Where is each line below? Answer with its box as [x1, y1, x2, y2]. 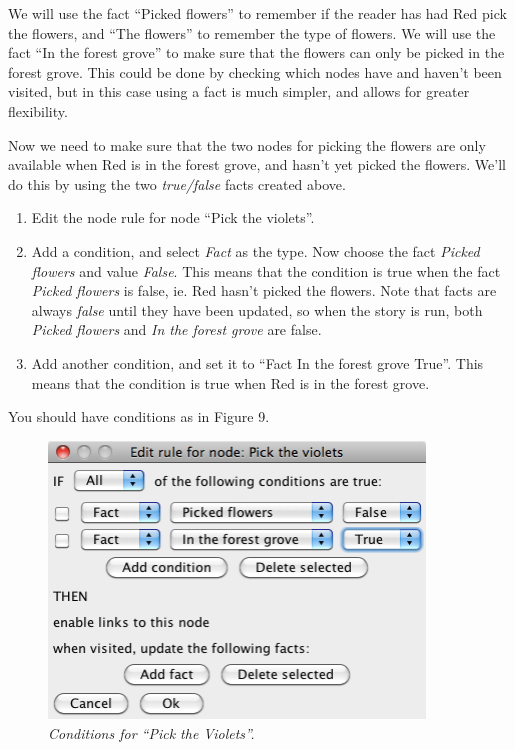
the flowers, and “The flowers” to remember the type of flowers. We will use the [8, 22, 496, 43]
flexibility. [8, 100, 68, 121]
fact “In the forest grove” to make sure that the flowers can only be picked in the [8, 42, 505, 63]
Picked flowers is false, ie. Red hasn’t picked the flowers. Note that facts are [31, 280, 497, 301]
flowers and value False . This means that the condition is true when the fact [31, 260, 501, 281]
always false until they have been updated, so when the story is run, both [31, 299, 483, 320]
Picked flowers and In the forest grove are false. [31, 319, 322, 340]
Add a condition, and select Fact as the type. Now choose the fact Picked [31, 240, 480, 261]
